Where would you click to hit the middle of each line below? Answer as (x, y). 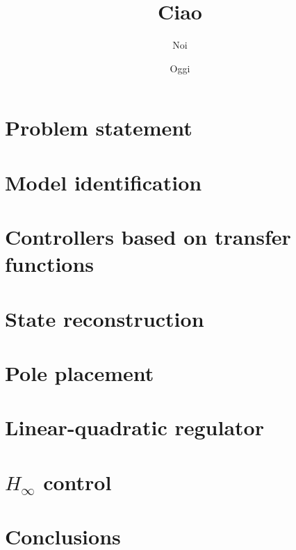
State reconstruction (105, 318)
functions (50, 264)
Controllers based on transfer (148, 237)
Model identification (104, 182)
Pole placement (80, 373)
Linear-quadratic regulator (134, 427)
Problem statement (99, 128)
